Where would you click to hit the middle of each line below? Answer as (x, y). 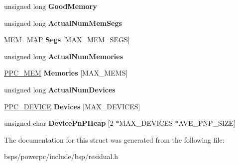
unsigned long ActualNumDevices (60, 89)
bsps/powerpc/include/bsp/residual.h (61, 156)
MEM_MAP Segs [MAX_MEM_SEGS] (67, 40)
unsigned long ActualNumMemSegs (63, 23)
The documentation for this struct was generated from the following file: (114, 139)
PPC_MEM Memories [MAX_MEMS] (66, 73)
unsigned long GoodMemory (51, 6)
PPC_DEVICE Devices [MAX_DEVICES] (72, 106)
